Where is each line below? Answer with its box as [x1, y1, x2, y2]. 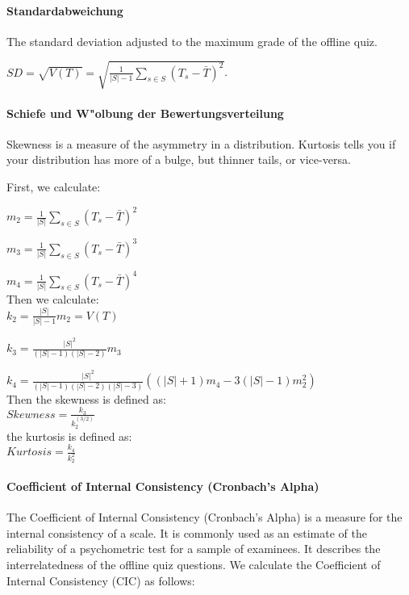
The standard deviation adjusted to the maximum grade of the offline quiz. [6, 32, 378, 49]
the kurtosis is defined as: [6, 427, 132, 444]
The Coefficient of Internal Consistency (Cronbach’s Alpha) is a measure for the [6, 509, 403, 526]
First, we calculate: [6, 178, 101, 195]
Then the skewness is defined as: [6, 390, 166, 407]
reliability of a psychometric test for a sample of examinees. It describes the [6, 540, 381, 557]
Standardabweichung [6, 2, 123, 19]
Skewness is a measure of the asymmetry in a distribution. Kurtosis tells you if [6, 135, 396, 152]
